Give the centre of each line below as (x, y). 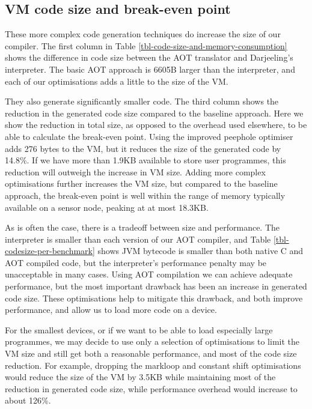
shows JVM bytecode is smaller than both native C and (200, 251)
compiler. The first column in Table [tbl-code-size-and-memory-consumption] (146, 45)
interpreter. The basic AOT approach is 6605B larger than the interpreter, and (150, 69)
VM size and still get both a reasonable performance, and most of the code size (151, 353)
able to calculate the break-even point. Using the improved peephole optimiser (149, 136)
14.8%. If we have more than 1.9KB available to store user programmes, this (145, 160)
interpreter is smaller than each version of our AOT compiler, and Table (138, 239)
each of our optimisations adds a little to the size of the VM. (117, 81)
